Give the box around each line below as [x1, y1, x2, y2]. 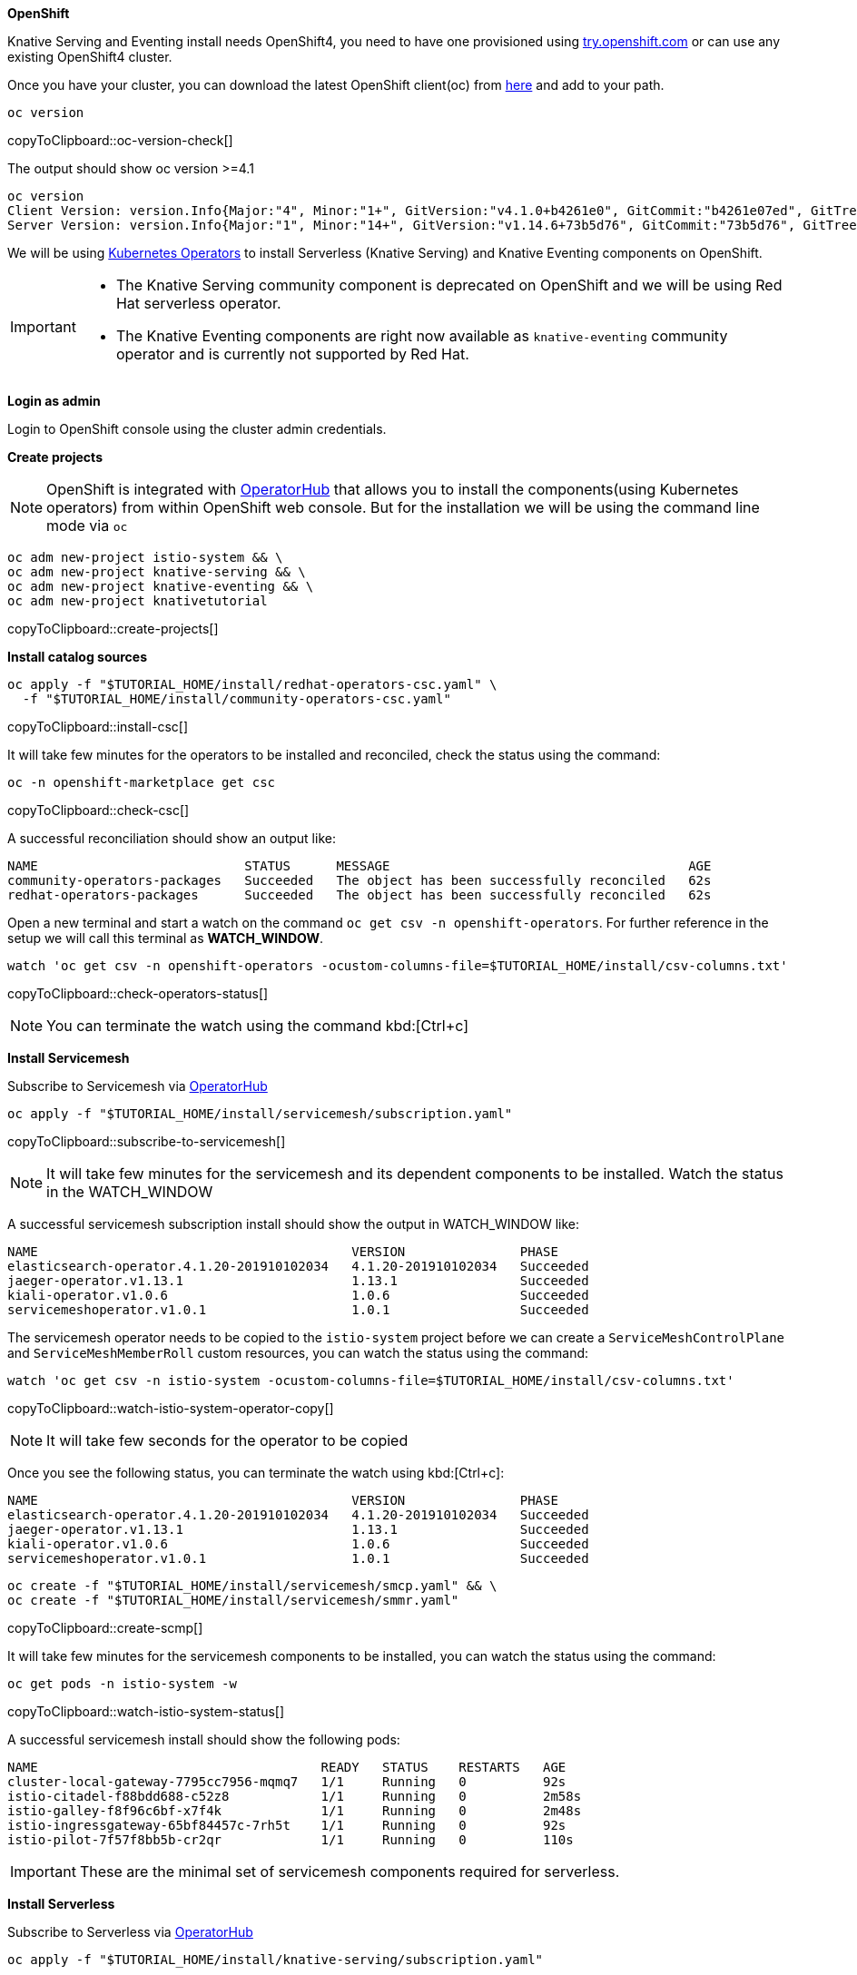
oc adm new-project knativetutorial [7, 594, 268, 608]
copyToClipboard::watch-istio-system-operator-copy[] [7, 1400, 334, 1416]
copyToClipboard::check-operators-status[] [7, 986, 269, 1001]
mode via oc [46, 516, 128, 535]
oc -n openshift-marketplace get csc [7, 775, 276, 790]
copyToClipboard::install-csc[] [7, 719, 189, 734]
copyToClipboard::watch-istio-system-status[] [7, 1704, 285, 1719]
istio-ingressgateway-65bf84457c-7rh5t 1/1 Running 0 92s [7, 1818, 566, 1833]
